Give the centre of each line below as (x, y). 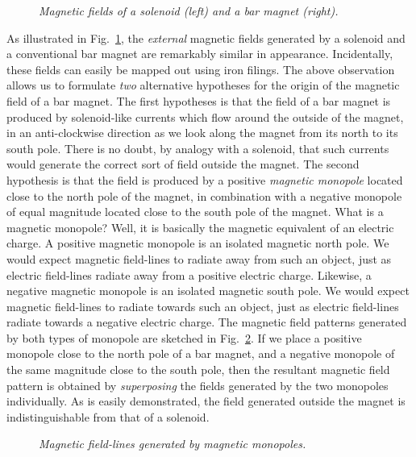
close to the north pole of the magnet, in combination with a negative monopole (204, 195)
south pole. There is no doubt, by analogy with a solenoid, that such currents (198, 148)
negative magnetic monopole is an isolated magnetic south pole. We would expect (208, 291)
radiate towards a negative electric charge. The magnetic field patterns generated (207, 322)
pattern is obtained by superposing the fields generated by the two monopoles (198, 385)
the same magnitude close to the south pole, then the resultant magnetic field (198, 370)
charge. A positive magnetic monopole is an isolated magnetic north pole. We (198, 243)
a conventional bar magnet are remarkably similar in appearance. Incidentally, (200, 54)
